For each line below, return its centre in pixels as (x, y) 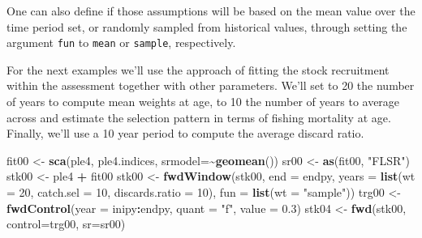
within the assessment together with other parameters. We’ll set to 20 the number (211, 85)
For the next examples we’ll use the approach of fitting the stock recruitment (198, 69)
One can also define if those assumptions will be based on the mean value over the (211, 11)
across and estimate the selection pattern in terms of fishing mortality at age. (199, 117)
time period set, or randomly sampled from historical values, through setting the (207, 26)
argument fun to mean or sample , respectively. (121, 42)
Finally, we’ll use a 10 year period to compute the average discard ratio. (185, 133)
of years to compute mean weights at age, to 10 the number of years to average (203, 102)
